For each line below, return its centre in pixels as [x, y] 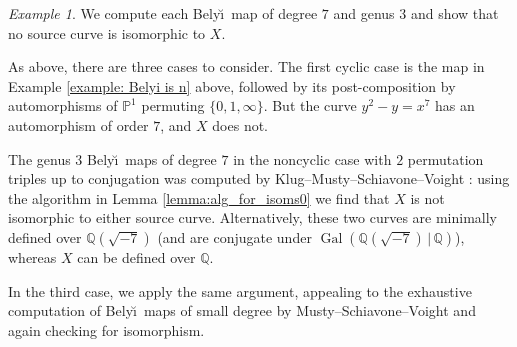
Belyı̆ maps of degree [152, 158]
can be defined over [136, 256]
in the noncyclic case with [312, 158]
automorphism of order [78, 124]
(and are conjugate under [234, 236]
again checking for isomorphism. [106, 329]
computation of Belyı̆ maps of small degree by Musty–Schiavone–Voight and [242, 310]
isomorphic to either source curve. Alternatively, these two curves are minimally [252, 217]
